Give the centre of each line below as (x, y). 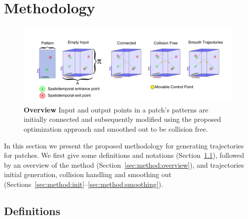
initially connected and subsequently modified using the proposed (123, 119)
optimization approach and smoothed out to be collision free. (116, 128)
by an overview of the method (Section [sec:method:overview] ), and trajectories (124, 164)
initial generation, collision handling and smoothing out (88, 174)
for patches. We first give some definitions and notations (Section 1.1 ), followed (124, 155)
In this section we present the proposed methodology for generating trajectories (124, 145)
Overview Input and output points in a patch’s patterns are (116, 109)
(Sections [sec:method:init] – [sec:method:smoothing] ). (84, 184)
